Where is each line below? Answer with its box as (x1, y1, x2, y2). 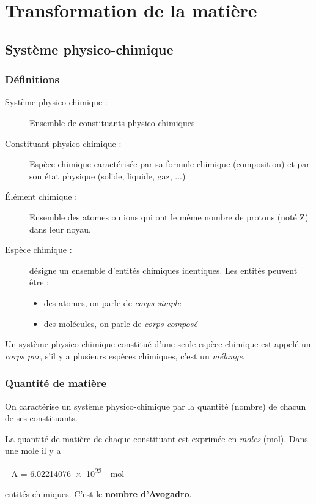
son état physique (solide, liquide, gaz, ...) (29, 169, 186, 182)
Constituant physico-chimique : (5, 137, 122, 149)
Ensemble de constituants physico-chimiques (29, 116, 195, 129)
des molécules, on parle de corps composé (43, 317, 197, 329)
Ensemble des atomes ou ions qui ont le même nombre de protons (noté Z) (29, 210, 309, 223)
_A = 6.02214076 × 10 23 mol (5, 465, 125, 480)
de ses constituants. (5, 412, 78, 424)
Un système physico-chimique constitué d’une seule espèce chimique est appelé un (5, 337, 311, 350)
